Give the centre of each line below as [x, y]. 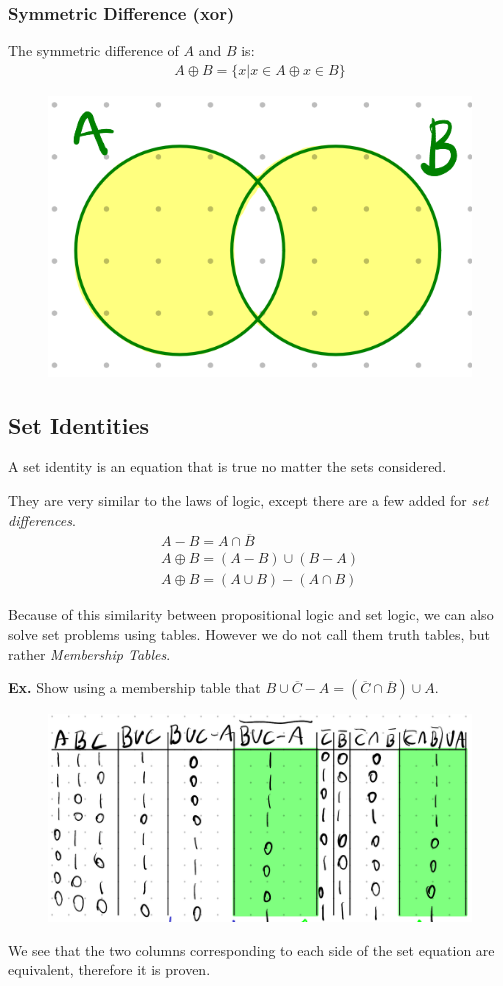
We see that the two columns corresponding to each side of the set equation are [251, 949]
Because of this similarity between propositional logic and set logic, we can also [251, 614]
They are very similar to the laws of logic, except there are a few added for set [248, 499]
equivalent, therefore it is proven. [109, 969]
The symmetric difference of [93, 50]
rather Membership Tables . [89, 653]
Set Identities [79, 424]
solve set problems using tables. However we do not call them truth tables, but [249, 634]
